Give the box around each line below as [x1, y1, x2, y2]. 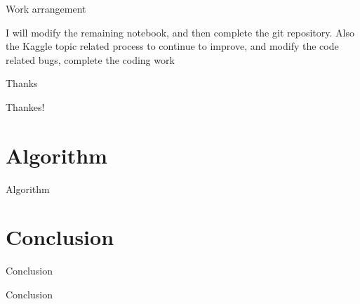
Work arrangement [6, 1, 86, 15]
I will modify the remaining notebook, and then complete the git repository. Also [6, 25, 354, 39]
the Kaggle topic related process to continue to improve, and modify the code [6, 39, 339, 53]
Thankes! [6, 99, 45, 114]
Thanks [6, 76, 38, 91]
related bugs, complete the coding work [6, 52, 175, 67]
